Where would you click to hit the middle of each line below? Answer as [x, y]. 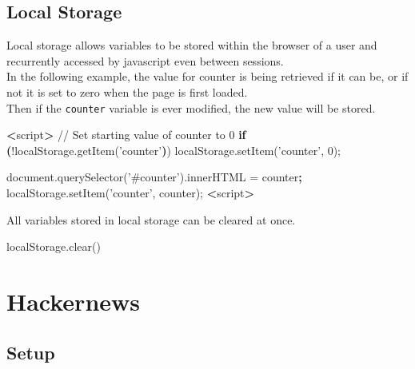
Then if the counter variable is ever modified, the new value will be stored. [191, 107]
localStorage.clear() [54, 246]
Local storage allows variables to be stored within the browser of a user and [192, 45]
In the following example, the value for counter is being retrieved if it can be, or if [207, 76]
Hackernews [74, 301]
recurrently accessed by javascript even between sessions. [145, 60]
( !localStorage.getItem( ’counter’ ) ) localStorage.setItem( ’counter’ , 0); [174, 150]
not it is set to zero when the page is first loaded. [127, 91]
